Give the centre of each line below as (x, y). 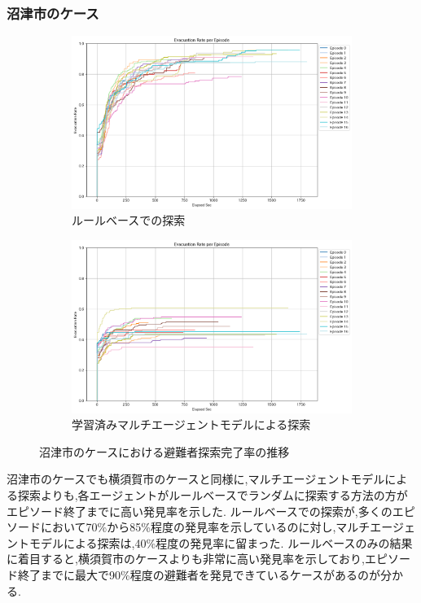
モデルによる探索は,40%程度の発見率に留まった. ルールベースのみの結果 (221, 542)
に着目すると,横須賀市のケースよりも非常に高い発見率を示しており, (186, 559)
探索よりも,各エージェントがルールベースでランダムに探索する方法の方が (213, 495)
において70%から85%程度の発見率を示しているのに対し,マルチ (205, 527)
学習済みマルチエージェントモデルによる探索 (191, 424)
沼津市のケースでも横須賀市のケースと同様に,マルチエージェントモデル (196, 479)
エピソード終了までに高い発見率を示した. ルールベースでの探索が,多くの (200, 511)
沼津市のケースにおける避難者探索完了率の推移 (164, 451)
